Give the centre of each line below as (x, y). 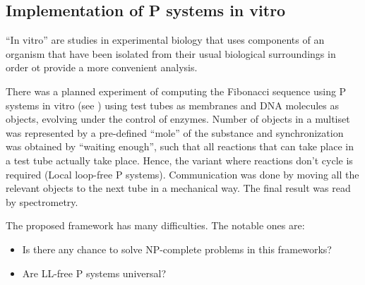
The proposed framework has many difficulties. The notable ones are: (155, 225)
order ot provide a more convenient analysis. (102, 67)
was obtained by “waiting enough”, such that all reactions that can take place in (180, 146)
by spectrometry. (42, 201)
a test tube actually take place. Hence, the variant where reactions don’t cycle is (179, 160)
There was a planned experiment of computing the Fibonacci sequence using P (176, 91)
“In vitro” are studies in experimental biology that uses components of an (165, 40)
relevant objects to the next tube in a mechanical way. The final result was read (178, 188)
